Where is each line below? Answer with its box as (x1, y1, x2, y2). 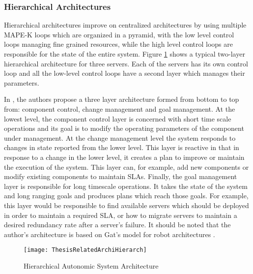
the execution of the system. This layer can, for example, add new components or (4, 161, 249, 172)
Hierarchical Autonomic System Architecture (24, 260, 159, 271)
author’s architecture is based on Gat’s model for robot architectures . (4, 229, 215, 239)
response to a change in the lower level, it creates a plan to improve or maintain (4, 152, 245, 162)
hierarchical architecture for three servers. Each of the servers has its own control (4, 58, 248, 68)
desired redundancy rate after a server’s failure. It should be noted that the (4, 219, 231, 230)
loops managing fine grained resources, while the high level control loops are (4, 39, 233, 49)
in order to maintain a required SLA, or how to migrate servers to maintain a (4, 210, 237, 220)
